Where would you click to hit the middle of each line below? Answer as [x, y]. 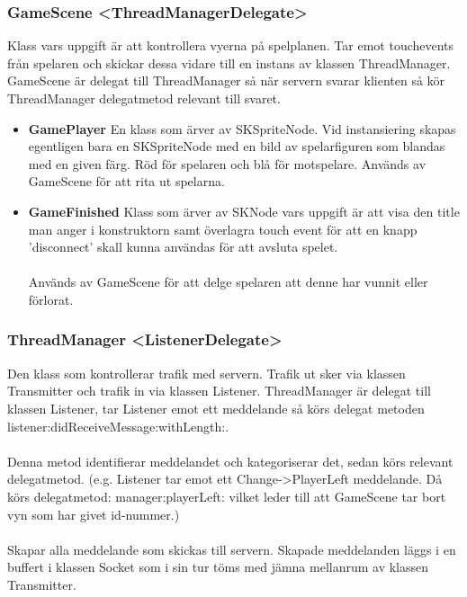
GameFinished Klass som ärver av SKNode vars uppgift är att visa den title [244, 211]
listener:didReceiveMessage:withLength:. [118, 426]
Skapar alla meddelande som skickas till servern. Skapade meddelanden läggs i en [232, 549]
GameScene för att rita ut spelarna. [126, 181]
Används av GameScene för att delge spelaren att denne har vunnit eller [228, 282]
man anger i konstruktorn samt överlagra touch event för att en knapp [223, 229]
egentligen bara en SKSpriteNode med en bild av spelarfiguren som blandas [237, 146]
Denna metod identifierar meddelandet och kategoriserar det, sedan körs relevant [230, 461]
